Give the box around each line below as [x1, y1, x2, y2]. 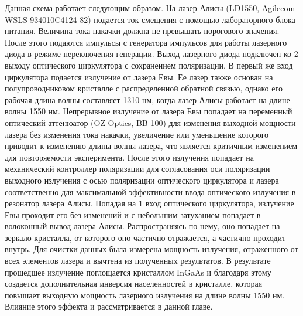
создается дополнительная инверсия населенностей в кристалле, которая [5, 277, 263, 290]
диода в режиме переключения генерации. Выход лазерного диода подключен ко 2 [5, 47, 298, 60]
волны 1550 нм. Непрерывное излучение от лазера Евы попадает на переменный [5, 105, 292, 117]
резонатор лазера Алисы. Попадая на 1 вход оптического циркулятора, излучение [5, 197, 294, 209]
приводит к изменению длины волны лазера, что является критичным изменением [5, 140, 298, 152]
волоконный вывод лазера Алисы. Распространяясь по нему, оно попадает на [5, 220, 280, 232]
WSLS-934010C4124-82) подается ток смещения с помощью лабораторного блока [5, 13, 295, 25]
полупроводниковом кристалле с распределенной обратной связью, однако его [5, 82, 283, 94]
